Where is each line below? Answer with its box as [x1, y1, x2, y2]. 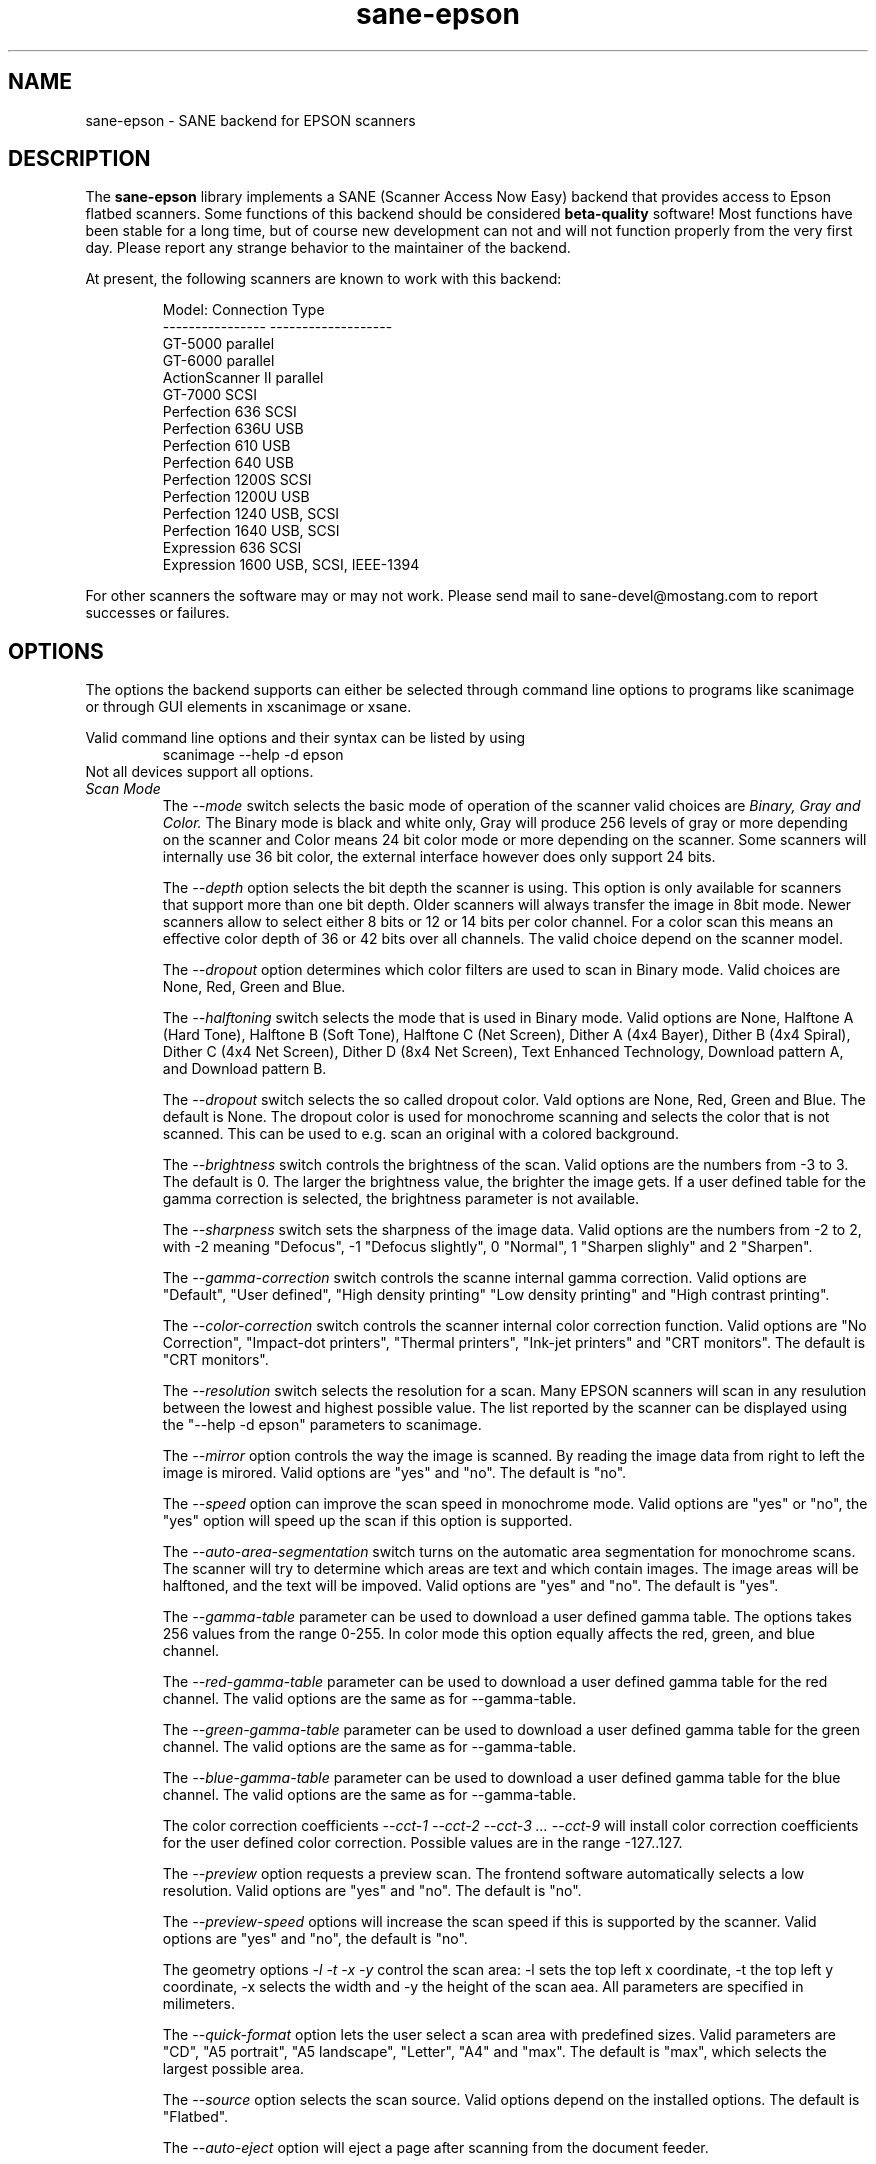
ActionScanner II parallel [162, 369, 324, 387]
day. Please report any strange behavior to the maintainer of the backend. [85, 239, 571, 257]
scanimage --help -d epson [162, 746, 344, 764]
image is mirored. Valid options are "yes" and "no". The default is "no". [162, 1464, 627, 1482]
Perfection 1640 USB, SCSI [162, 522, 340, 540]
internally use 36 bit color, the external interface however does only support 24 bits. [162, 848, 716, 866]
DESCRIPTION [8, 146, 151, 172]
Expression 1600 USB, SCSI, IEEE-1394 [162, 556, 420, 574]
